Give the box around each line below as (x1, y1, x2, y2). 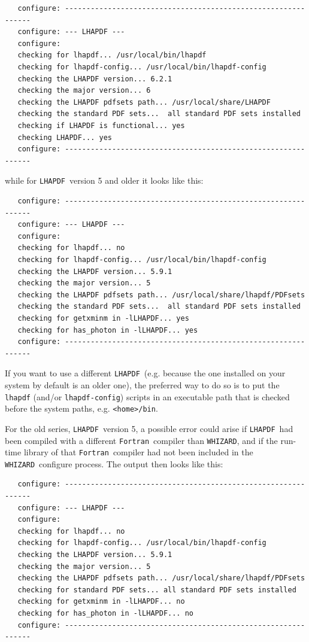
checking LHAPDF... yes (17, 133, 112, 142)
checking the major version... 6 (17, 86, 151, 95)
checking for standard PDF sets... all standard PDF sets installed (17, 585, 296, 594)
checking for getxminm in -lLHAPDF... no (17, 597, 185, 606)
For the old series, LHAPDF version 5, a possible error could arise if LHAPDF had (5, 422, 293, 434)
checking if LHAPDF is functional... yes (17, 121, 185, 130)
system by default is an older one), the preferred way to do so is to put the (5, 378, 280, 391)
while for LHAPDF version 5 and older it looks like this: (5, 174, 204, 187)
